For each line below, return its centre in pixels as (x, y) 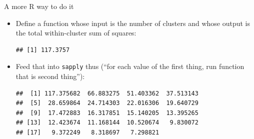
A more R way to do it (39, 6)
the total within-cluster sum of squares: (76, 33)
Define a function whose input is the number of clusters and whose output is (133, 23)
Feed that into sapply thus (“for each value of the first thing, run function (130, 66)
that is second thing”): (50, 76)
